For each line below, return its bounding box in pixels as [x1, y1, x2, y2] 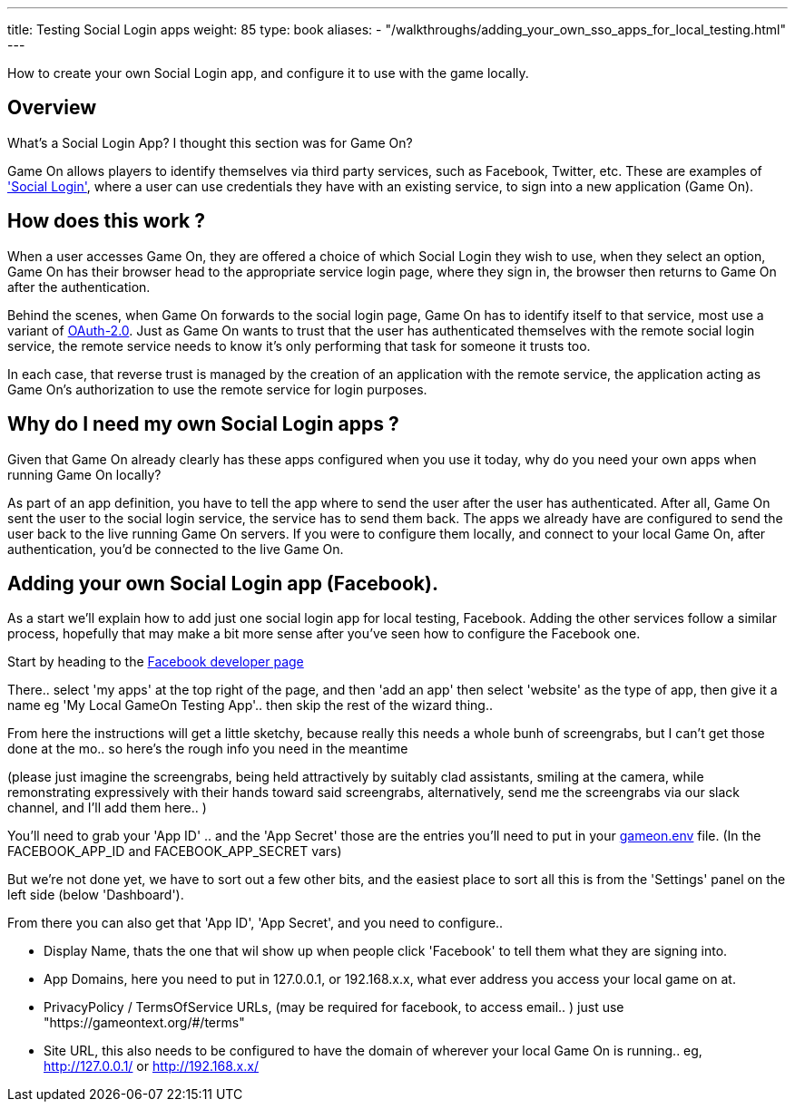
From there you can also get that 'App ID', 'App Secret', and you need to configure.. [7, 915, 504, 931]
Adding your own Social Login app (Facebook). [7, 571, 438, 595]
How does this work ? [7, 209, 205, 233]
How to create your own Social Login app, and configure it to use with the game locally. [7, 65, 529, 81]
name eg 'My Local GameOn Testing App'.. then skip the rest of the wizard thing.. [7, 697, 493, 714]
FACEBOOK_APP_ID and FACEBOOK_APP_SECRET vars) [7, 843, 342, 860]
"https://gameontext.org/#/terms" [44, 1015, 245, 1031]
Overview [7, 96, 97, 120]
